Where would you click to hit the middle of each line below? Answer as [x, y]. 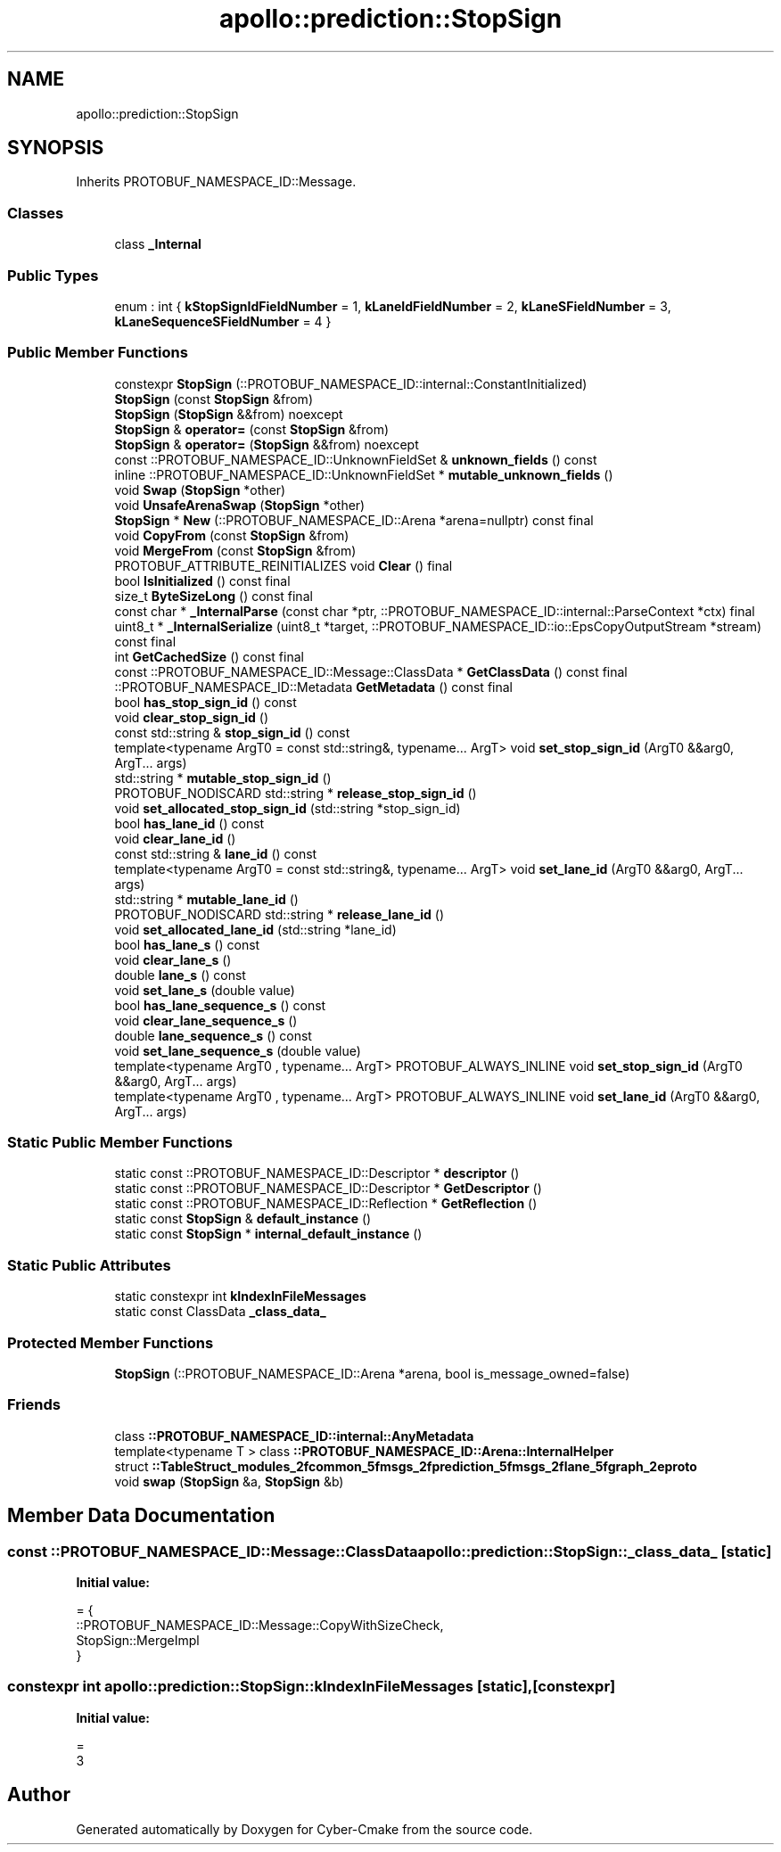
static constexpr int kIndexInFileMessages [240, 1296]
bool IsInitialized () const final [202, 580]
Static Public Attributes [89, 1265]
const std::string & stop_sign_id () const [232, 732]
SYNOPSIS [56, 148]
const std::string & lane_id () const [216, 853]
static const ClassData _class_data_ [220, 1312]
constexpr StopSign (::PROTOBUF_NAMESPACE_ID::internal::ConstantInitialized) [351, 383]
